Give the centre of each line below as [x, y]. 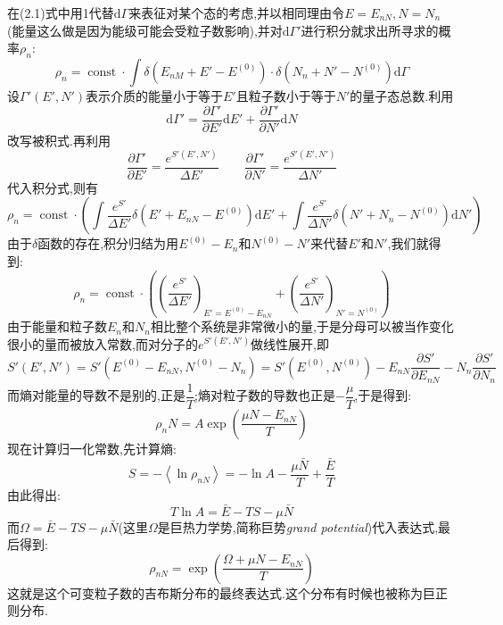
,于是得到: [383, 395]
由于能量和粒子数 [57, 326]
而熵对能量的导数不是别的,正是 [96, 395]
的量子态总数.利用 [402, 95]
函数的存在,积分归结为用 [108, 243]
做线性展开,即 [290, 343]
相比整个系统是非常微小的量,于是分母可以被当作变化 [302, 326]
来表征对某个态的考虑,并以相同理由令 [237, 12]
